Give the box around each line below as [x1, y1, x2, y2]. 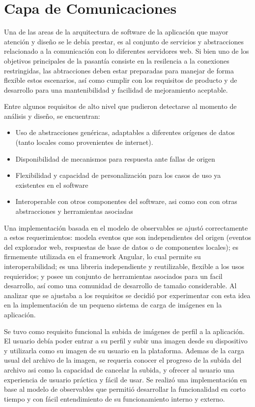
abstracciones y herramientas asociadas [15, 206, 133, 216]
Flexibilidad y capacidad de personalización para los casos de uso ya [15, 170, 221, 180]
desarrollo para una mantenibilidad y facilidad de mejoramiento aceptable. [4, 84, 228, 95]
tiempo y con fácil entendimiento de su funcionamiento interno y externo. [4, 393, 225, 404]
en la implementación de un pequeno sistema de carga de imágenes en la [4, 300, 222, 310]
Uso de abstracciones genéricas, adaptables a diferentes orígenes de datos [15, 127, 235, 137]
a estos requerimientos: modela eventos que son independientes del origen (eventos [4, 232, 252, 242]
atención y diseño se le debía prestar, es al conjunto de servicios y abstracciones [4, 36, 244, 46]
